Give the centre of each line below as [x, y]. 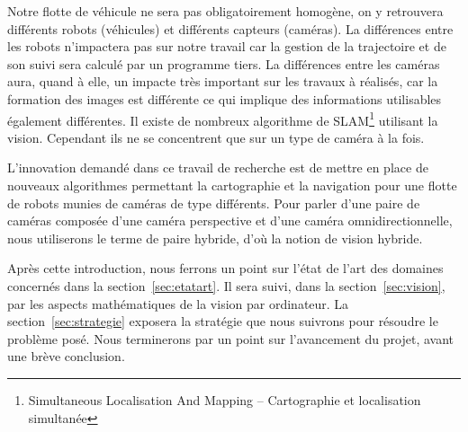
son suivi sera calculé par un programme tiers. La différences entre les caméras [224, 63]
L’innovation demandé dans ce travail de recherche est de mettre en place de [218, 168]
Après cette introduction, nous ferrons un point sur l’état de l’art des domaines [225, 268]
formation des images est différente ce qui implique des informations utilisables [225, 98]
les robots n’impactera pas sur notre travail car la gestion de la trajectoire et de [227, 46]
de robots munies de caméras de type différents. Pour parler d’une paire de [214, 203]
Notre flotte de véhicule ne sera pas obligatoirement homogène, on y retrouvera [225, 11]
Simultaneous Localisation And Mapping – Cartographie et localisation [225, 399]
